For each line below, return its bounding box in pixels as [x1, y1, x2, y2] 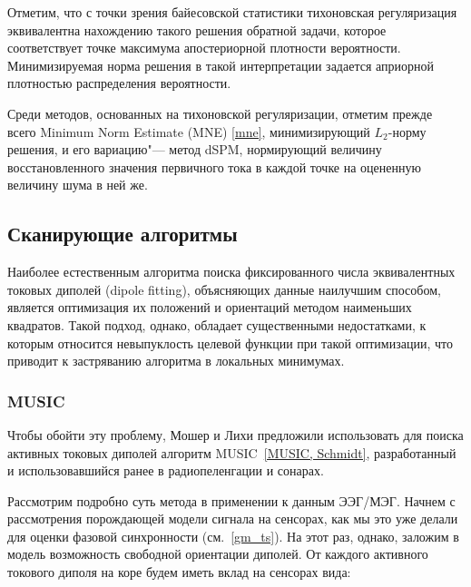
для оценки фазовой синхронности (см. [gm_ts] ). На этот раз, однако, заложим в [7, 526, 459, 545]
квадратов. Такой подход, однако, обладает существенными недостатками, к [7, 315, 427, 334]
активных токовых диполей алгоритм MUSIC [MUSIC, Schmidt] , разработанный [7, 443, 456, 462]
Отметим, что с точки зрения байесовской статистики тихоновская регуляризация [7, 3, 457, 21]
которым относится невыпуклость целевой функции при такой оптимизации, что [7, 333, 453, 352]
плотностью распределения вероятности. [7, 73, 231, 93]
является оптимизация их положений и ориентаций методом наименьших [7, 298, 412, 317]
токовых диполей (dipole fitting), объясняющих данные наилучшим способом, [7, 279, 441, 298]
